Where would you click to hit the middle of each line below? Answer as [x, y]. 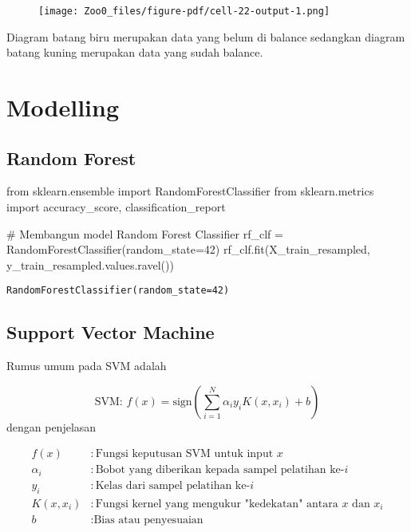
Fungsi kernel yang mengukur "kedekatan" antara [217, 504]
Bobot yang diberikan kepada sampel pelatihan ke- [220, 470]
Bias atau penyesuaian [148, 520]
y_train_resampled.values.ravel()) [90, 264]
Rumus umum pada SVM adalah [87, 366]
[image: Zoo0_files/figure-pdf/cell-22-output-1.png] [184, 11]
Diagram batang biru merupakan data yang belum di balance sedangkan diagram [206, 36]
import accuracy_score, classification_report [116, 207]
